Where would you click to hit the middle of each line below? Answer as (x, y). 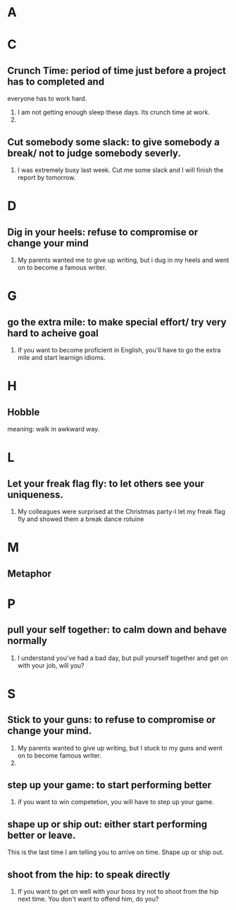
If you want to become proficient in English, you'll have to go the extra (119, 350)
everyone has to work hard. (47, 99)
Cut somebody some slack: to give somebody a (113, 142)
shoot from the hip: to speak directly (89, 874)
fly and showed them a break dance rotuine (81, 519)
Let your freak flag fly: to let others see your (106, 483)
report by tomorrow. (46, 178)
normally (27, 641)
